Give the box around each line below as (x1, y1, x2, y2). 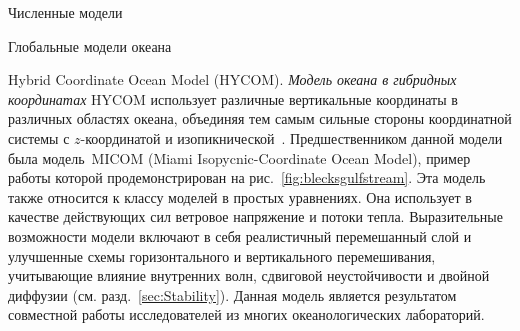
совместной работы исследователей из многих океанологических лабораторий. (8, 304, 485, 325)
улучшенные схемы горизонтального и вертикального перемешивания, (8, 245, 436, 266)
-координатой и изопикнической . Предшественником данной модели (80, 127, 503, 148)
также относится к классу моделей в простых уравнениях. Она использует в (8, 186, 472, 207)
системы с (8, 127, 70, 148)
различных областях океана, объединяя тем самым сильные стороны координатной (8, 108, 512, 129)
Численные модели (8, 2, 123, 22)
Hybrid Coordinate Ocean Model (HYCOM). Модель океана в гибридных (8, 69, 457, 90)
